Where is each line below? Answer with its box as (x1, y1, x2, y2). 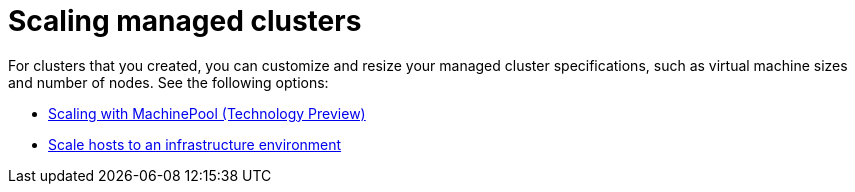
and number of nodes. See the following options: (8, 73, 329, 91)
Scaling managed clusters (8, 4, 362, 38)
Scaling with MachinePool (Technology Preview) (48, 104, 366, 122)
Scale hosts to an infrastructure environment (48, 135, 342, 153)
